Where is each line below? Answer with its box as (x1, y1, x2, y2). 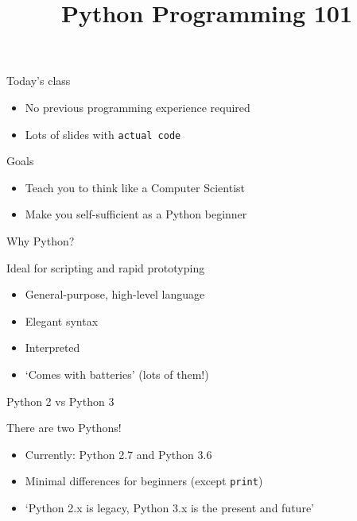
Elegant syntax (25, 312, 99, 329)
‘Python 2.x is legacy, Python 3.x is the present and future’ (25, 500, 314, 515)
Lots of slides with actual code (25, 125, 181, 142)
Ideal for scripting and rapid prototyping (6, 259, 205, 276)
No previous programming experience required (25, 98, 250, 115)
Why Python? (6, 233, 75, 249)
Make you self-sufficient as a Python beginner (25, 206, 247, 222)
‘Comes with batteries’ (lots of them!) (25, 365, 209, 382)
